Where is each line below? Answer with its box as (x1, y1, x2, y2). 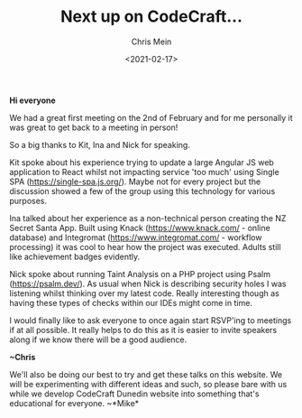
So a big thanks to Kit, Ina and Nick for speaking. (9, 139, 191, 150)
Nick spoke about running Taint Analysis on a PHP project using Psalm (9, 268, 270, 279)
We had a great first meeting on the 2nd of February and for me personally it (9, 112, 293, 123)
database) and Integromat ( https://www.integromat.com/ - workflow (9, 232, 262, 243)
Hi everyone (9, 95, 56, 106)
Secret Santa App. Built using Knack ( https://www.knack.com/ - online (9, 222, 270, 233)
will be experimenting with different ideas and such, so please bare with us (9, 378, 288, 389)
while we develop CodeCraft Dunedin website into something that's (9, 388, 260, 399)
